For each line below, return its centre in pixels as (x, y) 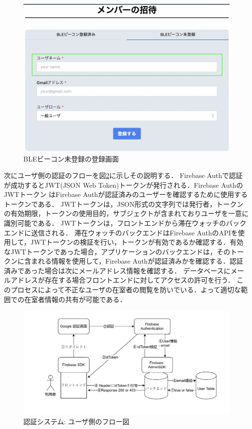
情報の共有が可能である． (85, 299)
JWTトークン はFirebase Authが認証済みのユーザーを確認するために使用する (126, 194)
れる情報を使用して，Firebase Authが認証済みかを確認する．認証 (140, 261)
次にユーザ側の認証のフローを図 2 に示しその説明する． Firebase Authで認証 (123, 175)
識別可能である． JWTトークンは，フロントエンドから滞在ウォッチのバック (125, 223)
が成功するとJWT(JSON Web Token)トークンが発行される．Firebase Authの (124, 185)
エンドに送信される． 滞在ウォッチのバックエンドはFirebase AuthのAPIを (121, 232)
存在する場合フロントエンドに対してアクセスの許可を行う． (139, 280)
